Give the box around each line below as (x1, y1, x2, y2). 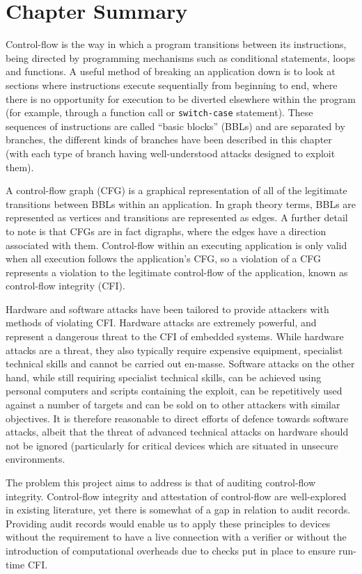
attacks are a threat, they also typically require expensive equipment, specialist (6, 342, 343, 357)
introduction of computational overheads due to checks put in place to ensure (6, 543, 336, 557)
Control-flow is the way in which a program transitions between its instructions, (6, 37, 347, 51)
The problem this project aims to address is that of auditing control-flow (6, 475, 316, 489)
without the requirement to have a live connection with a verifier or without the (6, 529, 347, 544)
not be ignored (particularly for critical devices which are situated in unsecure (6, 438, 338, 452)
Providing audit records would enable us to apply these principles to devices (6, 516, 331, 530)
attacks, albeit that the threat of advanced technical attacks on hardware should (6, 424, 349, 439)
